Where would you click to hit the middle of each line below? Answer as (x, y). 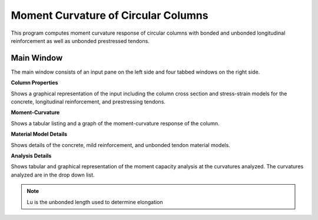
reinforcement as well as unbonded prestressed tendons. (80, 41)
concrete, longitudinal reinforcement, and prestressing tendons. (88, 102)
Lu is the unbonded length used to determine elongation (95, 202)
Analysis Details (31, 155)
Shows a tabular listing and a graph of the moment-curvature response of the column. (115, 123)
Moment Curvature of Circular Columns (110, 15)
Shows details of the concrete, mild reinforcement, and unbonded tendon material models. (121, 145)
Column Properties (34, 83)
